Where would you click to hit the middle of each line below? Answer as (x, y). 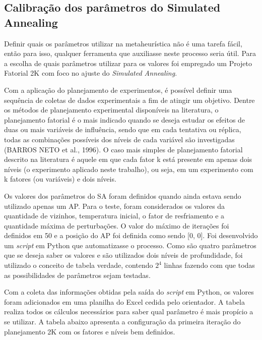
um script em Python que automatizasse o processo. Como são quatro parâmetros (130, 245)
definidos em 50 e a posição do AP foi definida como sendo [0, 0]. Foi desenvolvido (131, 235)
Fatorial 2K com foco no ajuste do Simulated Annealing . (91, 73)
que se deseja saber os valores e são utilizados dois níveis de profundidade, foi (123, 255)
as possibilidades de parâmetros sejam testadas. (77, 275)
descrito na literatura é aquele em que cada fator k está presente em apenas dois (128, 159)
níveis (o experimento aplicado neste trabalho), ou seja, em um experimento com (129, 169)
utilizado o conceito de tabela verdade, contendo (79, 265)
